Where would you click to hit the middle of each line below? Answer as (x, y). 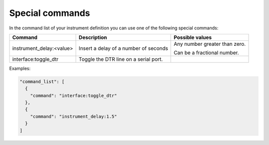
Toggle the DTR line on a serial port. (121, 59)
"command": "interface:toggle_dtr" (73, 95)
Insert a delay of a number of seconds (124, 48)
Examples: (20, 68)
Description (93, 37)
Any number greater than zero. (210, 44)
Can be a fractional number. (206, 52)
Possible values (193, 37)
